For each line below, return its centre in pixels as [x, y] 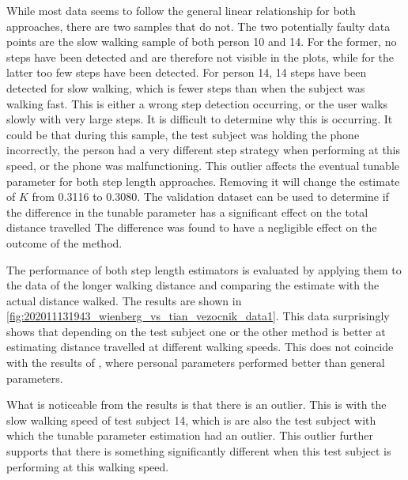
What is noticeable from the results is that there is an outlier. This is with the [196, 404]
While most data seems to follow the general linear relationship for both [181, 10]
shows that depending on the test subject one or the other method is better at [196, 331]
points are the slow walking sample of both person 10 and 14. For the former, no [202, 42]
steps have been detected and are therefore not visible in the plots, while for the [200, 57]
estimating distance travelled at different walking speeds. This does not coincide [200, 347]
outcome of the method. [64, 242]
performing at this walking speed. [88, 466]
